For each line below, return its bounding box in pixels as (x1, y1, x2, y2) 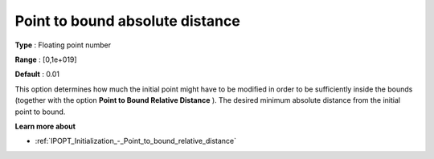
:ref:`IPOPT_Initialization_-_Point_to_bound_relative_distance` (35, 137, 237, 146)
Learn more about (14, 121, 76, 131)
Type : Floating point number (14, 40, 112, 50)
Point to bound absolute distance (14, 12, 240, 30)
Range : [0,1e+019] (14, 55, 77, 64)
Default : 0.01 (14, 69, 60, 79)
